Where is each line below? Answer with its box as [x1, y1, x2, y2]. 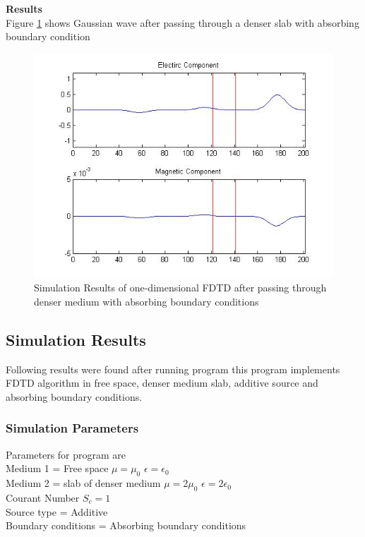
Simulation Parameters [6, 419, 139, 437]
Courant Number [6, 490, 80, 505]
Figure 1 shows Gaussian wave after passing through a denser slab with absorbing [6, 15, 359, 30]
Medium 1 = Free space [6, 461, 109, 476]
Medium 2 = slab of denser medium [6, 476, 161, 490]
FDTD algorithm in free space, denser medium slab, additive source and [6, 375, 318, 390]
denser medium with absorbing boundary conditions [34, 294, 259, 308]
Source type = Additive [6, 504, 108, 519]
